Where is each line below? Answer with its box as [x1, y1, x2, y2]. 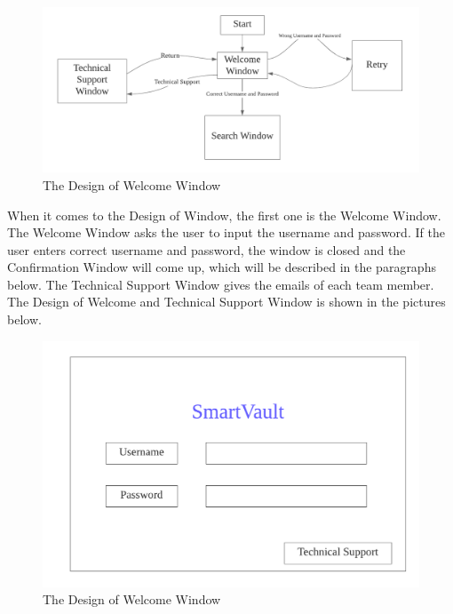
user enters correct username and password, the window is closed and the [7, 240, 406, 259]
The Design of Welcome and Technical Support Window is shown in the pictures [7, 292, 446, 311]
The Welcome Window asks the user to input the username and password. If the [7, 223, 445, 242]
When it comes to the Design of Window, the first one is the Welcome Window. [7, 205, 441, 224]
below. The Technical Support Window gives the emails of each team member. [7, 275, 434, 293]
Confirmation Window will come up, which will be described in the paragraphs [7, 258, 436, 276]
